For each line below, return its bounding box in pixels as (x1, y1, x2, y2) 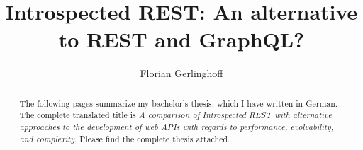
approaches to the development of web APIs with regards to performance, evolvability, (19, 121, 334, 133)
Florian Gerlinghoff (140, 66, 223, 81)
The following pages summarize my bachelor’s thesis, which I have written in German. (19, 97, 338, 109)
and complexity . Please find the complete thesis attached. (19, 132, 230, 144)
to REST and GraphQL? (58, 25, 305, 54)
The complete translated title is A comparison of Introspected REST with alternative (19, 109, 332, 121)
